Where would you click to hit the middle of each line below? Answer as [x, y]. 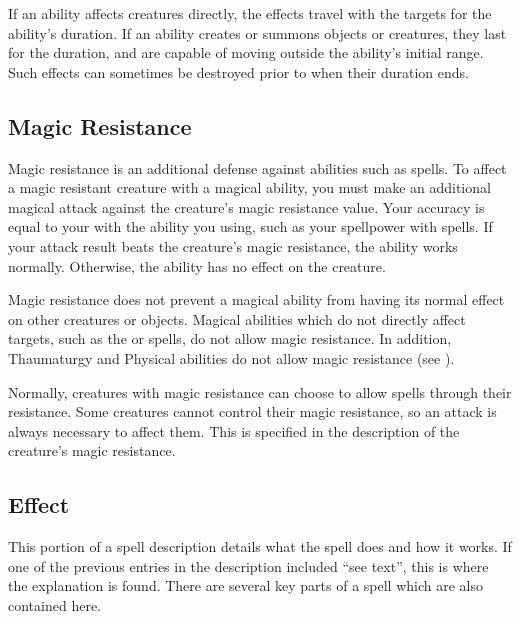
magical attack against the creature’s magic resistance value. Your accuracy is [246, 206]
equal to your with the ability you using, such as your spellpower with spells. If [250, 226]
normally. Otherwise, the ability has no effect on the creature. [197, 265]
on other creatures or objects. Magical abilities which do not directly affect [237, 318]
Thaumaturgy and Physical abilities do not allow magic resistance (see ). [231, 357]
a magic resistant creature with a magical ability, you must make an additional [249, 187]
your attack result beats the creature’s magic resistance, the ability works [233, 245]
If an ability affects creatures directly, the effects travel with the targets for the [250, 13]
